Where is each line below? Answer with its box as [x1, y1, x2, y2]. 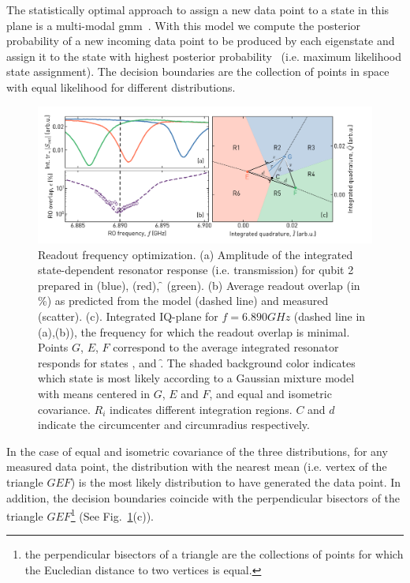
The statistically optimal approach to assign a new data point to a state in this [6, 2, 389, 17]
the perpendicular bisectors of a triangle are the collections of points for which [24, 546, 404, 562]
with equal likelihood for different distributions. [6, 78, 236, 95]
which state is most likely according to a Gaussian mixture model [38, 370, 355, 386]
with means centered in [38, 385, 151, 401]
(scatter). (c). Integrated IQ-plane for [38, 308, 218, 325]
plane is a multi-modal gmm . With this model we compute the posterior [6, 17, 361, 33]
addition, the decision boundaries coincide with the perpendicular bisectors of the [6, 489, 401, 506]
